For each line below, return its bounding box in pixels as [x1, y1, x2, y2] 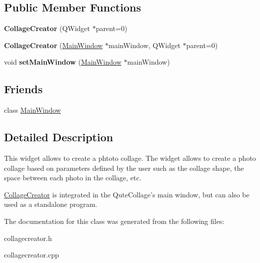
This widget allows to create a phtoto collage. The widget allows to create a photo [4, 152, 256, 163]
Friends [4, 81, 43, 97]
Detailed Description [4, 129, 113, 145]
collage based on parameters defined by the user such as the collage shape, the [4, 162, 244, 173]
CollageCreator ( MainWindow [4, 40, 103, 50]
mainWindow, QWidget [108, 40, 180, 50]
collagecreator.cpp [4, 249, 59, 260]
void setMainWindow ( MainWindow [4, 57, 121, 67]
